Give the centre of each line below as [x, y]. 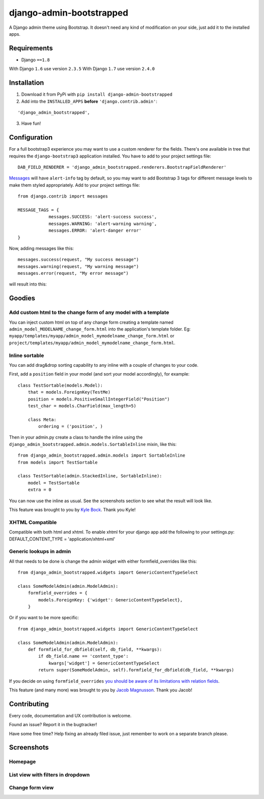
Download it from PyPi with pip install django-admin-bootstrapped [97, 94]
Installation [26, 83]
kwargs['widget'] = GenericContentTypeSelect [104, 663]
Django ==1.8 [35, 60]
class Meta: [42, 420]
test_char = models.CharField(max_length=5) [82, 406]
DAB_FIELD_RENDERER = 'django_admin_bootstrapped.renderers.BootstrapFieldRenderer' [122, 167]
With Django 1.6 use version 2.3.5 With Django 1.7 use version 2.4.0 [82, 69]
